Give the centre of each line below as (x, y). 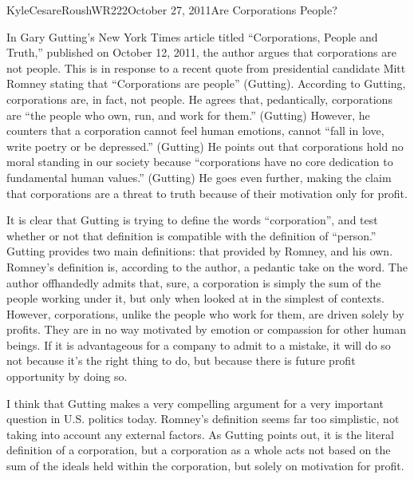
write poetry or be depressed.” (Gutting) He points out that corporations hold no (205, 146)
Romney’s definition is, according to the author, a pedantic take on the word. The (207, 266)
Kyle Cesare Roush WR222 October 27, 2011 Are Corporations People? (172, 10)
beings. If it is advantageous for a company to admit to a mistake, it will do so (199, 344)
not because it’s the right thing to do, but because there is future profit (181, 360)
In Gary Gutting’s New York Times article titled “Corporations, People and (192, 36)
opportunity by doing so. (67, 376)
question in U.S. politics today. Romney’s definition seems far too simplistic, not (203, 419)
